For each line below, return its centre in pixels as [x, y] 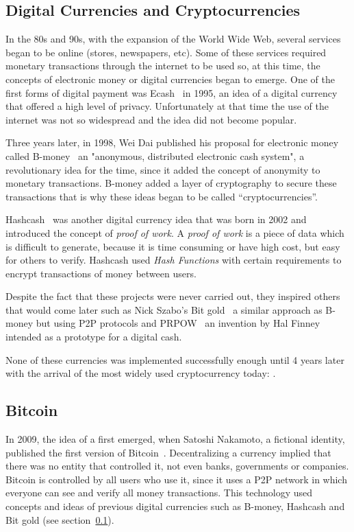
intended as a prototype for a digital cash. [94, 337]
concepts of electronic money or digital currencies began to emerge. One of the [170, 79]
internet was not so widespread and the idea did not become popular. [151, 119]
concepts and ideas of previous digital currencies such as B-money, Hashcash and [175, 506]
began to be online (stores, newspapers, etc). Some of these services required [166, 52]
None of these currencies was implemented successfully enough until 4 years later [175, 359]
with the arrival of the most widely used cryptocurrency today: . [141, 373]
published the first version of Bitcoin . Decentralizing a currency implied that [168, 452]
